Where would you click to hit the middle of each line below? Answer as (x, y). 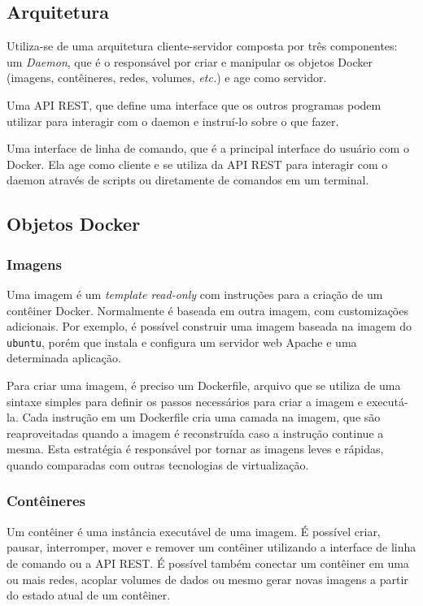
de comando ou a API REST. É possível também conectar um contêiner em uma (208, 563)
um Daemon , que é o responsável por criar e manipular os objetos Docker (190, 61)
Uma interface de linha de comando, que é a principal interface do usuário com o (208, 148)
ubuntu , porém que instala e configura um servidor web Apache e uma (182, 342)
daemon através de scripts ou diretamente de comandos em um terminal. (188, 180)
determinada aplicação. (64, 358)
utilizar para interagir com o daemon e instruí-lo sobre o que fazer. (173, 121)
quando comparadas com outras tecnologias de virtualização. (158, 464)
